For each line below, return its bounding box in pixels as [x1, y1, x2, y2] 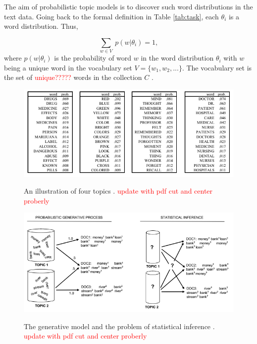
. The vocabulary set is [182, 62, 252, 72]
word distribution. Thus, [4, 21, 78, 31]
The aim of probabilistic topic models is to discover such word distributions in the [4, 1, 253, 11]
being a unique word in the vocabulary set [4, 62, 132, 72]
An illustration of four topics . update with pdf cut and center [24, 186, 213, 196]
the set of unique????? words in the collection [4, 72, 142, 82]
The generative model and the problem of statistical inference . [24, 321, 215, 331]
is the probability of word [54, 53, 132, 63]
